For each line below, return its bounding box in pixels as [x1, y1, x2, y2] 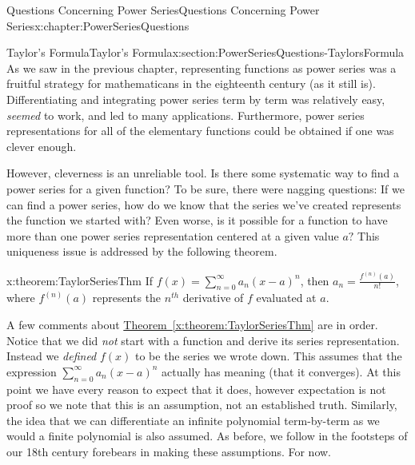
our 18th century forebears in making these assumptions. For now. [6, 443, 332, 459]
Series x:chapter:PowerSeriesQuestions [6, 17, 190, 34]
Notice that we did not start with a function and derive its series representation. [6, 332, 400, 348]
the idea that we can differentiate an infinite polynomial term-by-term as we [6, 411, 380, 428]
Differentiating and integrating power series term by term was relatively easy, [6, 90, 385, 107]
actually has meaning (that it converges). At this [162, 363, 401, 380]
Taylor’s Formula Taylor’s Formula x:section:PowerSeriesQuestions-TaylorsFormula [6, 44, 405, 61]
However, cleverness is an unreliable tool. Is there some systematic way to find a [6, 165, 399, 181]
